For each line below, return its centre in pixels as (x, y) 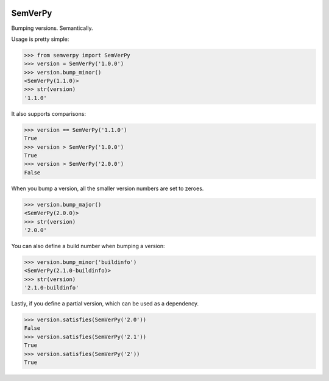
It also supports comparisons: (49, 113)
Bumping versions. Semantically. (52, 28)
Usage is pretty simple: (40, 39)
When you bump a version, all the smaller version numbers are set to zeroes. (108, 188)
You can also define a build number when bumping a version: (88, 246)
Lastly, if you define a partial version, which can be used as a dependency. (105, 304)
